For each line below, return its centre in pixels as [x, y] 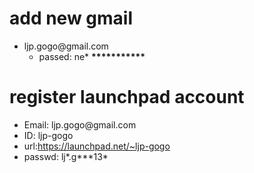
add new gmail [71, 18]
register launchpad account [127, 97]
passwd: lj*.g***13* [66, 156]
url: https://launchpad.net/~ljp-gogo [97, 146]
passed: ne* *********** [92, 56]
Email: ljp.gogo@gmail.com [80, 124]
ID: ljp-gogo [48, 135]
